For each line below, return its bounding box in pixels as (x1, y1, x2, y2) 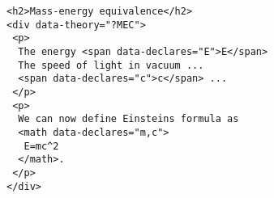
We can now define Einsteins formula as (18, 113, 239, 125)
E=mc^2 (24, 140, 59, 152)
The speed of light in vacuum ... (18, 59, 204, 71)
